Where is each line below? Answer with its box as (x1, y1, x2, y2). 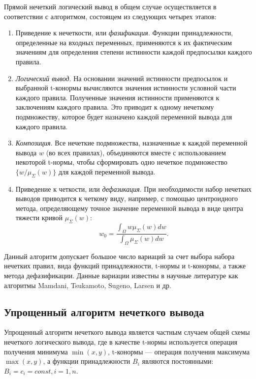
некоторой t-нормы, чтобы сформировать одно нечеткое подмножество (15, 157, 227, 167)
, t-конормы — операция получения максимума (107, 346, 250, 356)
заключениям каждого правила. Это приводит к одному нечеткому (15, 102, 214, 112)
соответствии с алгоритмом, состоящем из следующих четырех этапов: (4, 11, 217, 21)
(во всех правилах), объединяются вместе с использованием (46, 147, 226, 157)
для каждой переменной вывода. (58, 166, 156, 176)
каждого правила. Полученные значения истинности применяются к (15, 92, 220, 102)
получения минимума (4, 346, 68, 356)
